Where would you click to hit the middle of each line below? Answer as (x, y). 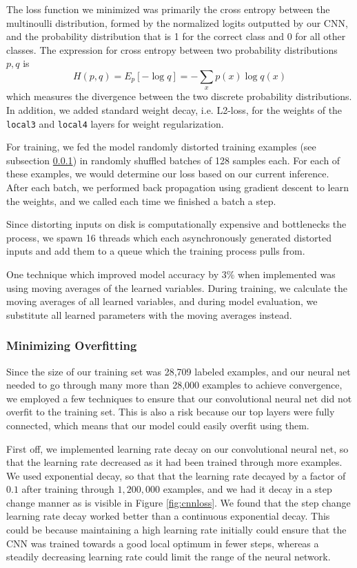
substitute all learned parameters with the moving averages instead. (149, 314)
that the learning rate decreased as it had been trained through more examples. (174, 462)
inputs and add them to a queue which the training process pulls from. (156, 251)
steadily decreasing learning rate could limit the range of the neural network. (169, 557)
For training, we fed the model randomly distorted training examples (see (161, 147)
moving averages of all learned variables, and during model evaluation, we (162, 301)
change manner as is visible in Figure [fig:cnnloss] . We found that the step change (178, 502)
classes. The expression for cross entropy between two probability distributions (172, 49)
